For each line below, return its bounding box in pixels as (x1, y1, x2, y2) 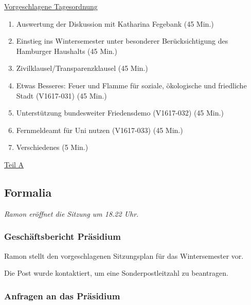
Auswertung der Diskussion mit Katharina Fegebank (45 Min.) (16, 18, 214, 29)
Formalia (4, 184, 52, 200)
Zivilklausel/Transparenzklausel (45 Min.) (16, 63, 148, 73)
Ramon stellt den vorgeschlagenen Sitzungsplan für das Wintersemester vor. (4, 250, 244, 261)
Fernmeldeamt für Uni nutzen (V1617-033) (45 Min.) (16, 124, 183, 135)
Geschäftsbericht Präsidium (4, 230, 121, 243)
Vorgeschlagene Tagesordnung (4, 1, 98, 11)
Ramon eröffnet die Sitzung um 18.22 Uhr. (4, 208, 139, 219)
